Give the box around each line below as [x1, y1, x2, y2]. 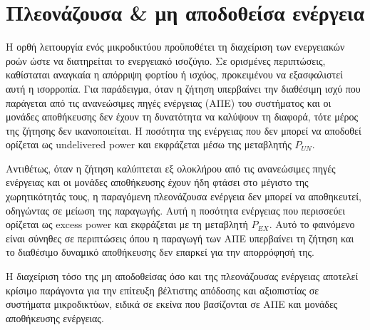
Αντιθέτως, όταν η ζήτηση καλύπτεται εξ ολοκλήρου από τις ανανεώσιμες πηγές [6, 160, 336, 175]
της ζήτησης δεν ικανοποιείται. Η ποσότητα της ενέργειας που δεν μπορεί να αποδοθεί [6, 123, 361, 138]
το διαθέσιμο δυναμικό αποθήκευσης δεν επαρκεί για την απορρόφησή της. [6, 244, 314, 259]
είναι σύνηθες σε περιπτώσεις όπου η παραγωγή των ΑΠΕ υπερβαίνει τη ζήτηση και [6, 230, 354, 245]
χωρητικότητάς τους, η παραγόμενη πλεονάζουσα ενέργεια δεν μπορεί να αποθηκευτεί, [6, 189, 361, 204]
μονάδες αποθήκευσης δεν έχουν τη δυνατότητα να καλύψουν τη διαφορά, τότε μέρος [6, 109, 359, 124]
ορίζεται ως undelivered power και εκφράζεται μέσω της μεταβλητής [6, 137, 292, 152]
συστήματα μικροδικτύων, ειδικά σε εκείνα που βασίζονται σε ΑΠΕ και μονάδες [6, 297, 338, 311]
